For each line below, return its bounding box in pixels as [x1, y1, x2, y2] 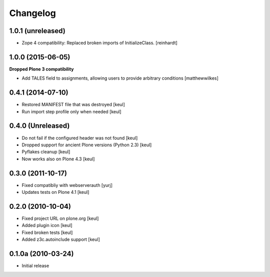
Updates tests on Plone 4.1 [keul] [21, 189, 89, 195]
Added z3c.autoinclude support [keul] [21, 236, 100, 242]
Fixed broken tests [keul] [21, 229, 73, 235]
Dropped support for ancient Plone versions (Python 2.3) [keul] [21, 142, 152, 148]
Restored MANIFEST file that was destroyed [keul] [21, 102, 125, 108]
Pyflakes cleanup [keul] [21, 149, 70, 155]
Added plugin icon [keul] [21, 222, 72, 228]
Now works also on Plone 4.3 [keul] [21, 156, 95, 162]
